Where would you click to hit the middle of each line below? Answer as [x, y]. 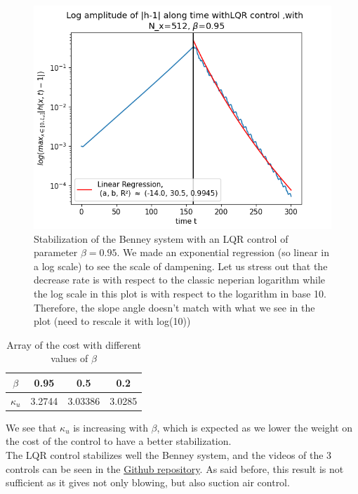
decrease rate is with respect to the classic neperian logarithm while [180, 280]
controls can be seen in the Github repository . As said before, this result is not [175, 468]
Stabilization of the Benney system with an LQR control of [161, 238]
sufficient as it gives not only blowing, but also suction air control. [148, 482]
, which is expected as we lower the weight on [255, 427]
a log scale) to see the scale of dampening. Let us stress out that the [181, 266]
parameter [56, 252]
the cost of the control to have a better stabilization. [119, 441]
